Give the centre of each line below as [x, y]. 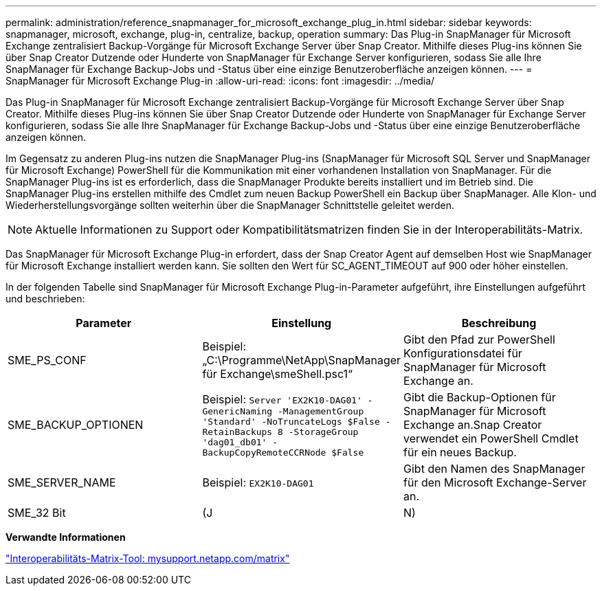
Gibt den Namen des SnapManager [494, 469]
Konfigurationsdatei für [463, 353]
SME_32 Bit [37, 513]
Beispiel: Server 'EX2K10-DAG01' [282, 399]
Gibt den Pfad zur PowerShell [479, 339]
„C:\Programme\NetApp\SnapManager [302, 360]
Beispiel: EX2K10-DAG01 [258, 482]
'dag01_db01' [235, 442]
